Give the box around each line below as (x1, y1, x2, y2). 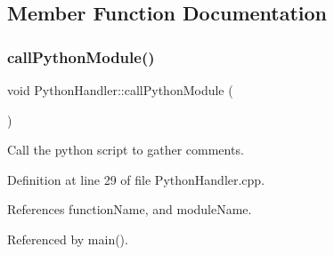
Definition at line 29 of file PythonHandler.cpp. (7, 170, 265, 188)
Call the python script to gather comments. (7, 140, 244, 159)
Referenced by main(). (7, 229, 128, 248)
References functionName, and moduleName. (7, 200, 252, 219)
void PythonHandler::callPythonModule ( (7, 81, 233, 99)
